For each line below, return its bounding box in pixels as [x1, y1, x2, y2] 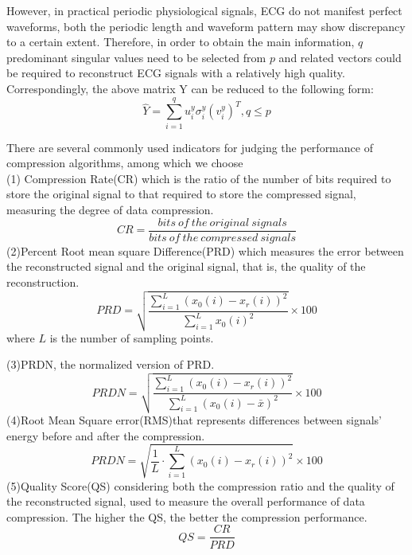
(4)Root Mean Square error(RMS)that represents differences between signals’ [6, 411, 382, 428]
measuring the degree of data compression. [6, 201, 214, 218]
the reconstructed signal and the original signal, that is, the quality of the [6, 258, 366, 275]
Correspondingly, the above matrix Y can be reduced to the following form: [6, 80, 374, 96]
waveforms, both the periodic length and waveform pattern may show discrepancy [6, 18, 406, 34]
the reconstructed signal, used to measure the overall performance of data [6, 493, 365, 510]
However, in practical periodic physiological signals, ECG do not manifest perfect [6, 2, 402, 18]
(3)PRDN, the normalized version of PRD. [6, 356, 215, 373]
